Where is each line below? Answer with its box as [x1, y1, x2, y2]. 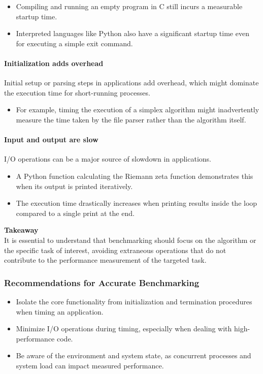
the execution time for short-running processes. [4, 87, 150, 98]
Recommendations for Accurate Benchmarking [4, 276, 200, 289]
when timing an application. [16, 306, 104, 317]
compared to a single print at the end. [16, 207, 135, 218]
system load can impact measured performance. [16, 360, 164, 370]
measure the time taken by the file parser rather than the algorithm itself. [16, 114, 246, 124]
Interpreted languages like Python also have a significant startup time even [16, 28, 249, 39]
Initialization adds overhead [4, 57, 104, 68]
